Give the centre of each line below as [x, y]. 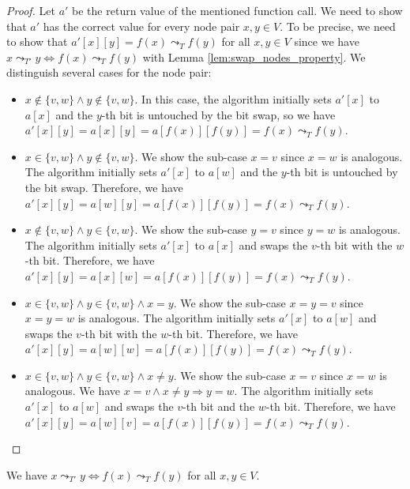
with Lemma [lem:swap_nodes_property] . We [254, 56]
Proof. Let [31, 10]
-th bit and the [219, 406]
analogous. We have [73, 391]
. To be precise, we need [338, 26]
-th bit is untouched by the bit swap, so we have [218, 114]
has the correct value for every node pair [141, 26]
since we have [327, 41]
